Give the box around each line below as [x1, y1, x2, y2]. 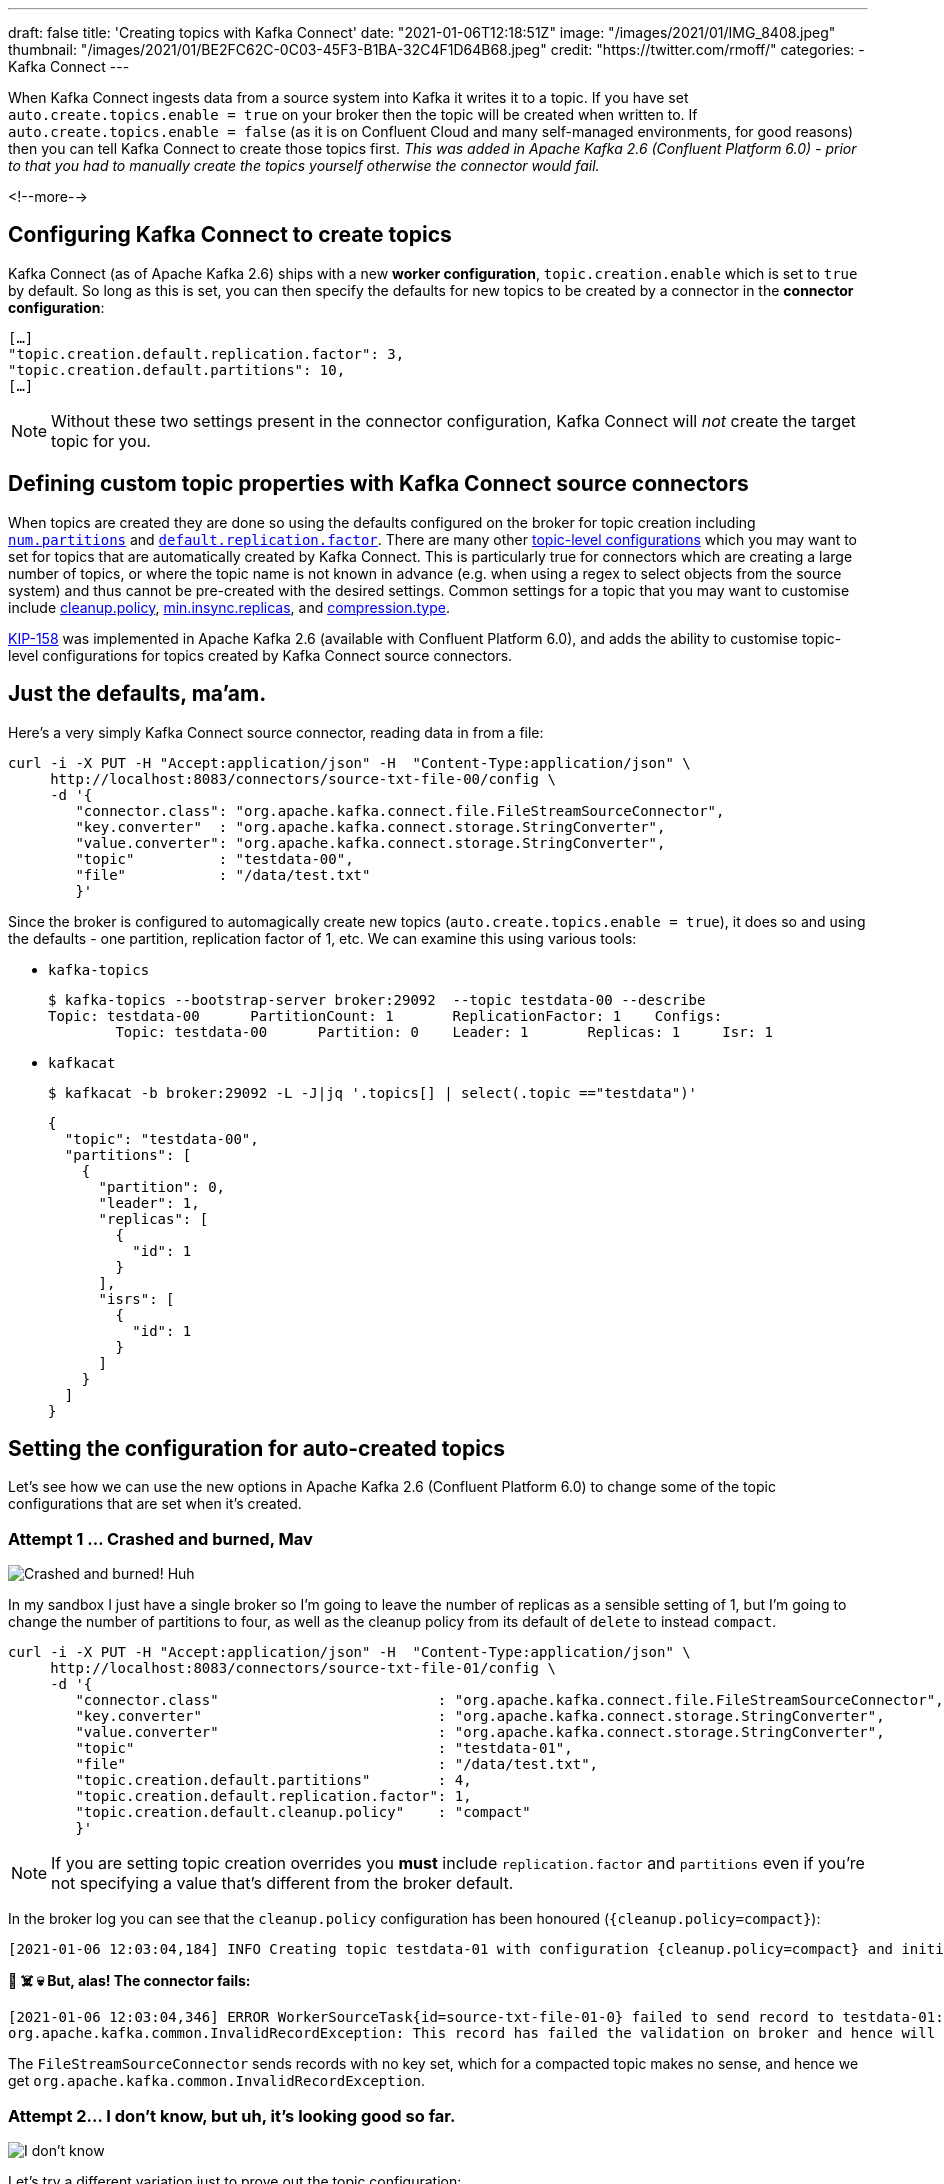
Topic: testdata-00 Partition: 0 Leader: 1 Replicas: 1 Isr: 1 [115, 1023, 773, 1040]
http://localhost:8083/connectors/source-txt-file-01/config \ [50, 1660, 556, 1677]
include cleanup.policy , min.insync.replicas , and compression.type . [8, 598, 450, 616]
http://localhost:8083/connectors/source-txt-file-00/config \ [50, 770, 556, 787]
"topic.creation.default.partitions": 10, [8, 361, 346, 378]
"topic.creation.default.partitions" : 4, [75, 1772, 472, 1789]
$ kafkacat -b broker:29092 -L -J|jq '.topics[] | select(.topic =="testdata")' [48, 1084, 698, 1101]
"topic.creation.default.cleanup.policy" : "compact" [75, 1804, 531, 1821]
